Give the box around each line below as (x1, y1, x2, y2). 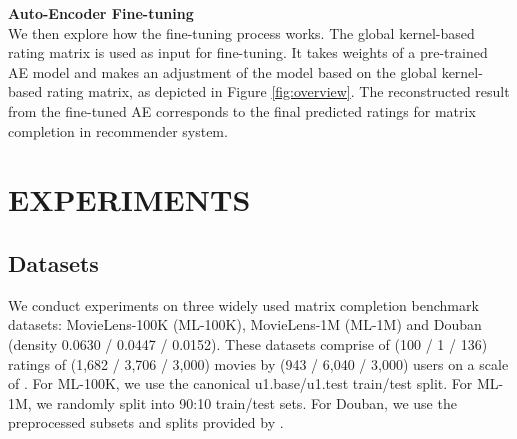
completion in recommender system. (8, 120, 228, 141)
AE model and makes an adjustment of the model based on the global (8, 61, 437, 82)
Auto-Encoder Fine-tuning (8, 3, 194, 23)
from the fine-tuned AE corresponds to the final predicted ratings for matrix (8, 100, 476, 121)
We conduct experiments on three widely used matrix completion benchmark (8, 294, 479, 315)
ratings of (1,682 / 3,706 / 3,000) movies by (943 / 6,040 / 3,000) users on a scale (8, 353, 509, 374)
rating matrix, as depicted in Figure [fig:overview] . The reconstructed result (46, 81, 510, 102)
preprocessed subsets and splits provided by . (8, 412, 284, 433)
